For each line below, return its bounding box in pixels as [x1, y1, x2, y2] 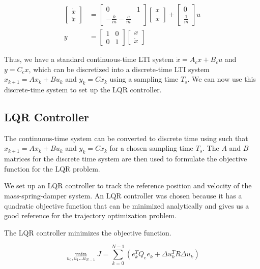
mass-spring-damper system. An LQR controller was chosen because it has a [4, 190, 242, 201]
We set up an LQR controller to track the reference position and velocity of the [4, 180, 252, 191]
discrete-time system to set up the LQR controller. [4, 84, 162, 95]
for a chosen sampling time [109, 143, 193, 153]
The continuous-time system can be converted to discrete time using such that [4, 132, 248, 143]
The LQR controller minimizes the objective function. [4, 227, 171, 238]
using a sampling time [109, 74, 179, 84]
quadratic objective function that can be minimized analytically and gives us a [4, 200, 249, 211]
